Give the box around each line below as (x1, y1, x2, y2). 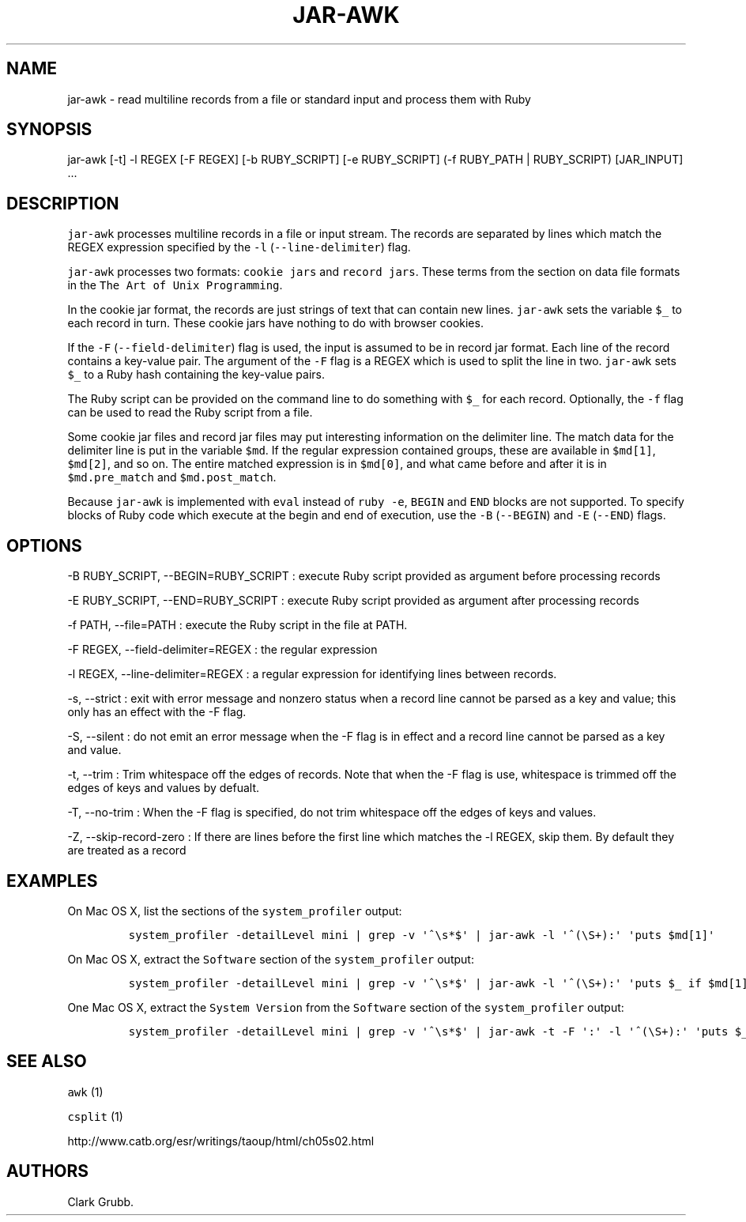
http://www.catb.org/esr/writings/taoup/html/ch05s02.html (67, 1133, 375, 1148)
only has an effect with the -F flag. (67, 705, 247, 719)
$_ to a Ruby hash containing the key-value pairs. (67, 368, 325, 382)
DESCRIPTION (6, 193, 119, 213)
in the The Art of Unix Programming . (67, 278, 283, 292)
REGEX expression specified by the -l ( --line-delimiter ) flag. (67, 240, 411, 255)
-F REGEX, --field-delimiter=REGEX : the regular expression (67, 643, 378, 657)
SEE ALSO (6, 1051, 87, 1072)
